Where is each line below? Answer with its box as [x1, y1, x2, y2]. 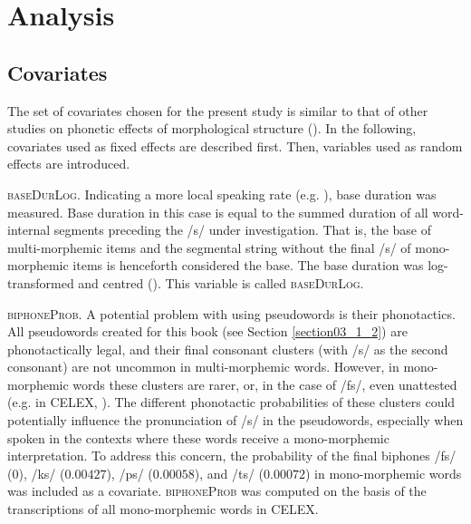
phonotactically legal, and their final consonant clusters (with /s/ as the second [7, 339, 448, 358]
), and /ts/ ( [194, 463, 264, 482]
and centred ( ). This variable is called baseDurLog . [78, 273, 364, 292]
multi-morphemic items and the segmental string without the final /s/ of [7, 238, 411, 257]
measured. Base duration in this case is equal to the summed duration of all [7, 202, 428, 221]
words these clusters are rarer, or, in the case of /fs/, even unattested [72, 374, 457, 393]
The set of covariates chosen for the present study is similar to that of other [7, 101, 428, 120]
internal [7, 220, 51, 239]
